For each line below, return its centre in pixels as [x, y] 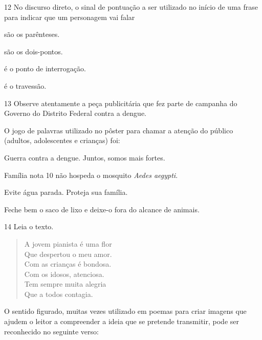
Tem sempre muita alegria [65, 284]
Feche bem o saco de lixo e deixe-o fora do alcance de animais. [102, 209]
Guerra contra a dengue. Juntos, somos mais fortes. [85, 157]
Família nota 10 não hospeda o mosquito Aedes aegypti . [91, 175]
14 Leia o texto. [29, 226]
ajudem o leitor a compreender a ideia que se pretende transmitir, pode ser [122, 321]
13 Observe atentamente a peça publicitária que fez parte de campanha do [121, 103]
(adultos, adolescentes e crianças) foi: [62, 140]
